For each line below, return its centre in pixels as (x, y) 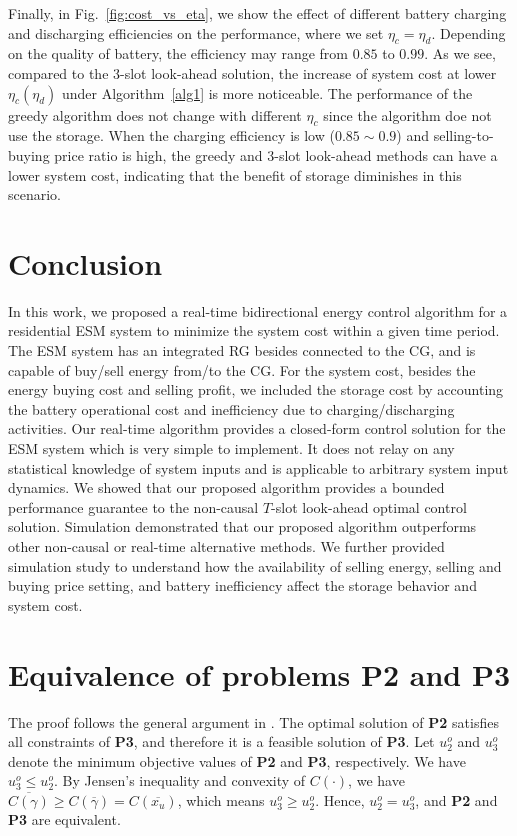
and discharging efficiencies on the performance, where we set (196, 32)
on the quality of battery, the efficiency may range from (178, 53)
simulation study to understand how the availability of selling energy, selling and (255, 565)
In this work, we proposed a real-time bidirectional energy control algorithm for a (258, 310)
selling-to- (463, 135)
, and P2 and (456, 799)
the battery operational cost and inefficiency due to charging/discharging (231, 408)
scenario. (35, 194)
